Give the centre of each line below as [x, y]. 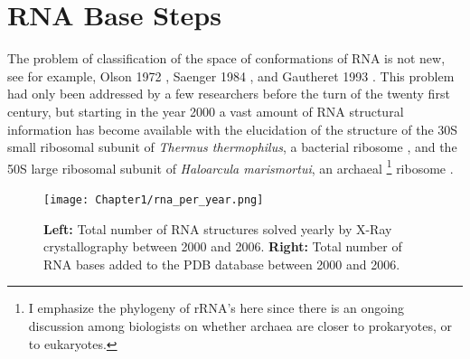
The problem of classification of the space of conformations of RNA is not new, [226, 58]
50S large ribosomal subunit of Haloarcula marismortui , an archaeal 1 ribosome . [230, 166]
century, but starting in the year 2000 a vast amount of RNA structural [206, 111]
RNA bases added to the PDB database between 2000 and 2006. [222, 264]
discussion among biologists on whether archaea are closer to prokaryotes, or [240, 325]
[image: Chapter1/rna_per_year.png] [154, 199]
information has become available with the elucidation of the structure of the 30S [233, 129]
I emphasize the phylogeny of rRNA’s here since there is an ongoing [216, 308]
